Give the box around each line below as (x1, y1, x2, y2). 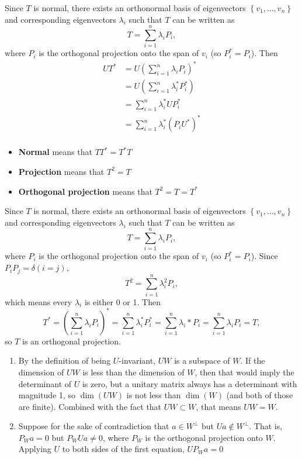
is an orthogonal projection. (22, 334, 122, 347)
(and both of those (226, 389, 293, 401)
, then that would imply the (195, 365, 294, 378)
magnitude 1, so (18, 389, 76, 401)
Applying (18, 443, 51, 455)
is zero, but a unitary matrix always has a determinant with (82, 377, 297, 389)
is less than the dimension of (82, 365, 185, 378)
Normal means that (18, 146, 92, 158)
